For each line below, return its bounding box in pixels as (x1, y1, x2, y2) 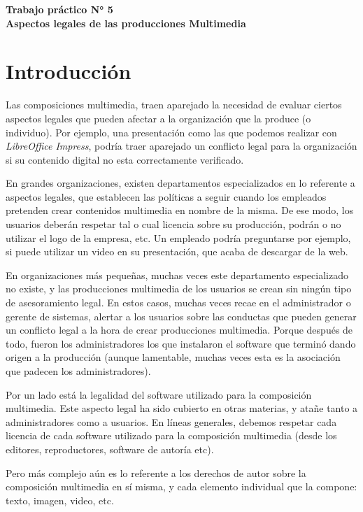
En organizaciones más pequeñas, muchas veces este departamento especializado (6, 267, 348, 282)
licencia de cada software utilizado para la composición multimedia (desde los (6, 428, 337, 443)
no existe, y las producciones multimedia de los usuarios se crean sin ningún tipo (6, 281, 352, 296)
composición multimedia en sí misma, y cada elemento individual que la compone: (6, 479, 357, 494)
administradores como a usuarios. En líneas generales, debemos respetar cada (6, 414, 337, 429)
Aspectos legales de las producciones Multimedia (6, 15, 246, 30)
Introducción (6, 57, 131, 85)
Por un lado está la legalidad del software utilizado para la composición (6, 387, 312, 401)
